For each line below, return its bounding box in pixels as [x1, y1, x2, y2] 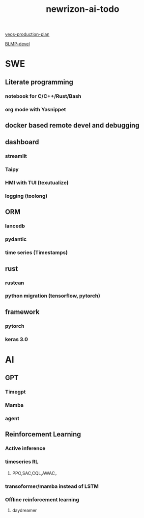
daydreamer [12, 507, 37, 513]
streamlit [5, 153, 27, 160]
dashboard [5, 138, 39, 146]
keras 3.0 [5, 336, 29, 343]
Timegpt [5, 388, 26, 395]
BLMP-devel [5, 41, 30, 47]
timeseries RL [5, 458, 38, 465]
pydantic [5, 236, 27, 243]
